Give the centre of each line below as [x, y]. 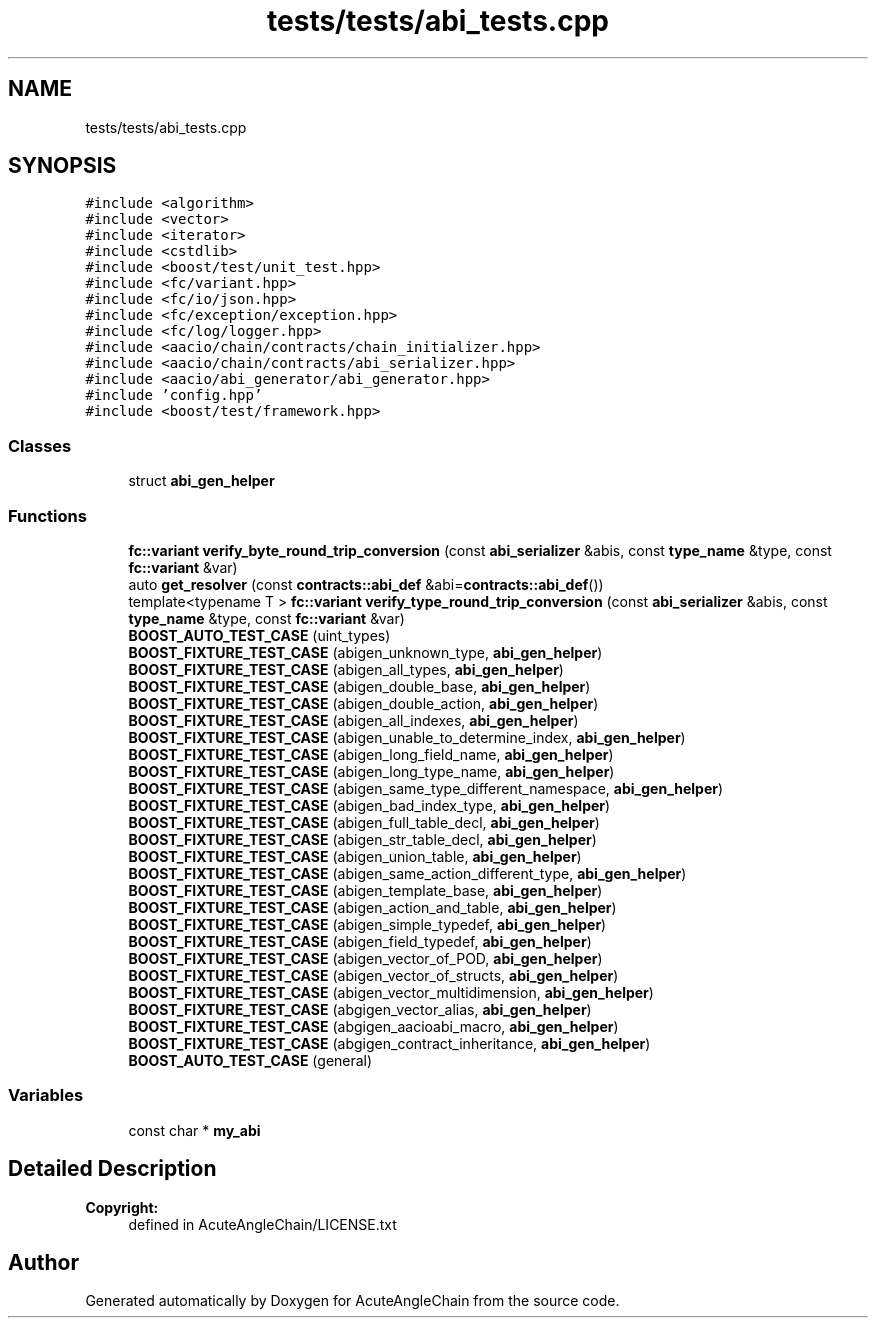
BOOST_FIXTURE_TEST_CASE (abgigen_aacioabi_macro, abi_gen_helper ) [373, 1026]
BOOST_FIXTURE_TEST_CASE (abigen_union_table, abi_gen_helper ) [355, 856]
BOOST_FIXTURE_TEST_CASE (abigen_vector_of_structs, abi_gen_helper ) [373, 975]
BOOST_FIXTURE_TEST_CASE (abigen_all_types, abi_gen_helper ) [346, 669]
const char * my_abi [194, 1130]
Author [43, 1262]
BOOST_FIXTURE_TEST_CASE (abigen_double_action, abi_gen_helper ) [363, 703]
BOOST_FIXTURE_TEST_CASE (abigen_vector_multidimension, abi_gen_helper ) [391, 992]
